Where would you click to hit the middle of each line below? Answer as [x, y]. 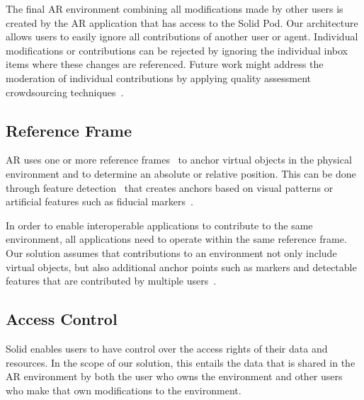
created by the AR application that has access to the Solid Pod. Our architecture [182, 22]
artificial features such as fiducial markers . [99, 201]
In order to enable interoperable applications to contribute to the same [159, 225]
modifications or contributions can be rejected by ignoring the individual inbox [177, 50]
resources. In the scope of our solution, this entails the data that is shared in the [181, 362]
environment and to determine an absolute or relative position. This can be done [181, 173]
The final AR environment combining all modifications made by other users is [175, 8]
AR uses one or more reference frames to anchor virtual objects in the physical [179, 160]
